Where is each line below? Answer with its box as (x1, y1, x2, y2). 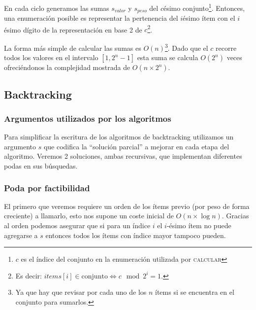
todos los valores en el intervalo (4, 52, 98, 63)
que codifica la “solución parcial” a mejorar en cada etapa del (43, 141, 229, 151)
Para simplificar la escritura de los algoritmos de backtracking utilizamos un (4, 132, 234, 142)
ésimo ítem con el (183, 13, 235, 23)
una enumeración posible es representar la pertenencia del (4, 13, 178, 23)
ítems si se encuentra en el (155, 287, 234, 297)
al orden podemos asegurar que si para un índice (4, 220, 151, 230)
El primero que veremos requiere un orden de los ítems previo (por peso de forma (4, 201, 250, 211)
